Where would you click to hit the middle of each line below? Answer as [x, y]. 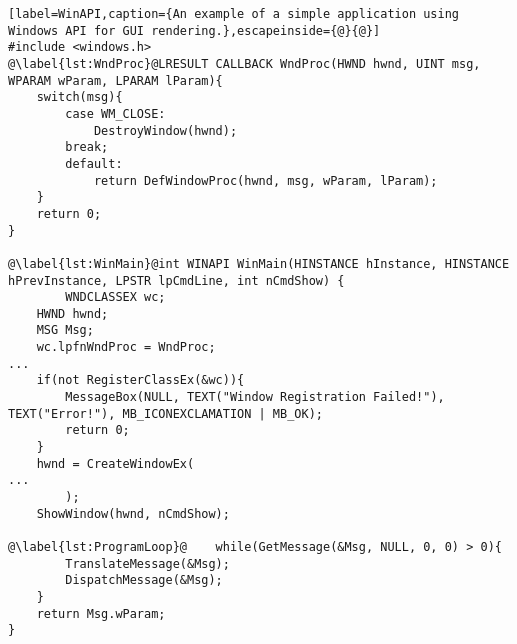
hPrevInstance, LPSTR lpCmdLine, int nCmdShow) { [176, 280]
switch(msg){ [79, 97]
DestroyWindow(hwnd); [165, 130]
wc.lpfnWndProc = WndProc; [126, 347]
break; [87, 147]
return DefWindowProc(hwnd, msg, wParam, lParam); [265, 180]
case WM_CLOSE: [115, 113]
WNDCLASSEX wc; [115, 297]
